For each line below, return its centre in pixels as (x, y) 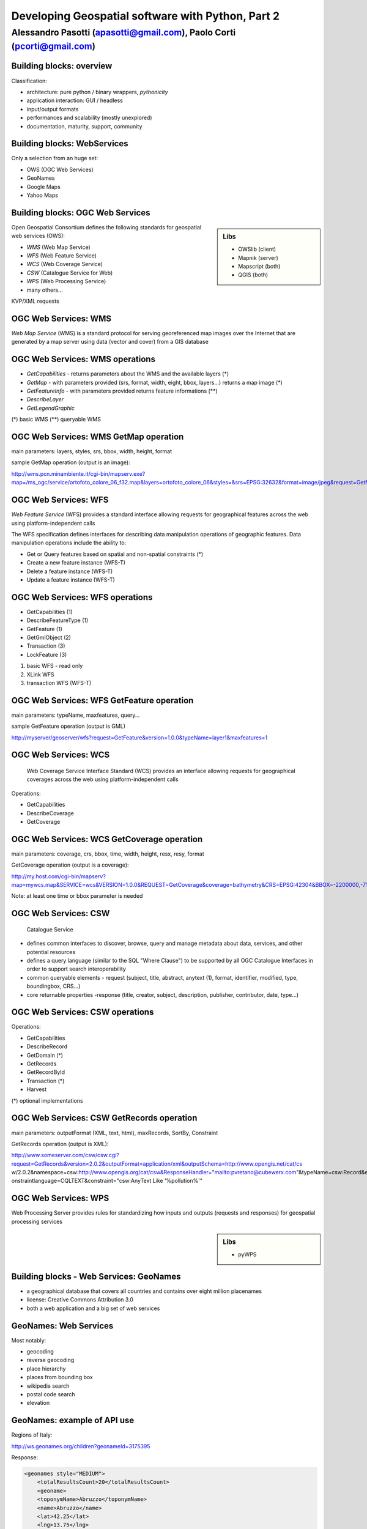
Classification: (29, 81)
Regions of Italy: (32, 1435)
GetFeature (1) (44, 629)
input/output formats (53, 109)
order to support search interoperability (76, 969)
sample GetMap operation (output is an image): (71, 462)
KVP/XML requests (35, 301)
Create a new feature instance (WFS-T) (76, 563)
